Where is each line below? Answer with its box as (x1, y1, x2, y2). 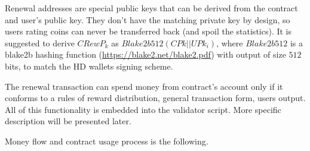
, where (216, 36, 243, 49)
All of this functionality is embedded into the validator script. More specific (5, 103, 281, 115)
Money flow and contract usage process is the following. (5, 134, 208, 147)
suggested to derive (5, 36, 75, 49)
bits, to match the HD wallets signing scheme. (5, 59, 173, 72)
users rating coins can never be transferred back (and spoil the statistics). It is (5, 25, 292, 37)
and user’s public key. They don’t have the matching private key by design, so (5, 13, 290, 26)
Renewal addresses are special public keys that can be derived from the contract (5, 2, 298, 14)
